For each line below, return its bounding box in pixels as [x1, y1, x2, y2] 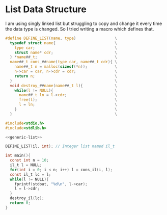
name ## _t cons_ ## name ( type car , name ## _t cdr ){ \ [10, 60, 117, 65]
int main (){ [5, 153, 31, 158]
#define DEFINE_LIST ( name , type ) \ [5, 36, 117, 41]
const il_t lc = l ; [10, 172, 51, 177]
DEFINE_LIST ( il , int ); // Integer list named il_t [5, 144, 115, 149]
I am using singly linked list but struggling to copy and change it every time [5, 20, 162, 26]
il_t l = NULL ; [10, 163, 42, 168]
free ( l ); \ [18, 97, 117, 102]
